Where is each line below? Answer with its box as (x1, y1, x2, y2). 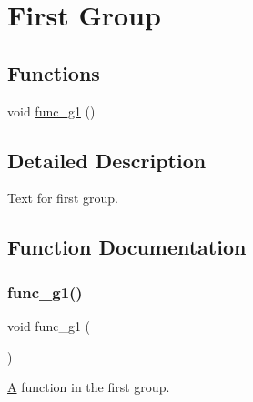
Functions (7, 58, 100, 86)
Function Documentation (7, 233, 247, 261)
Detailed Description (7, 146, 207, 174)
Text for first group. (7, 188, 118, 207)
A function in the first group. (7, 377, 170, 397)
